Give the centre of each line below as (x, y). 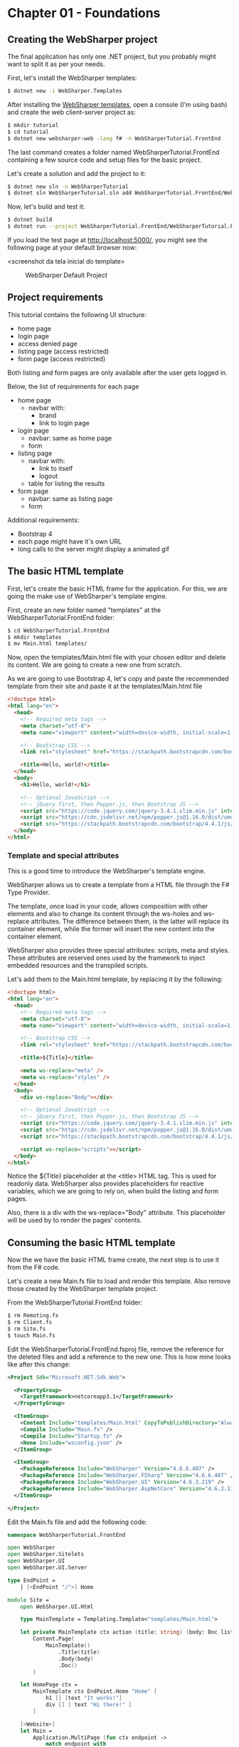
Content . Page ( (54, 1639)
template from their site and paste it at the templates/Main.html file (105, 686)
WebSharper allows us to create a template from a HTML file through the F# (118, 885)
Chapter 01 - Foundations (84, 13)
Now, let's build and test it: (46, 207)
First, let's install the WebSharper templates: (72, 78)
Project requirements (55, 297)
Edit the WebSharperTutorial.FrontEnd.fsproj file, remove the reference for (116, 1349)
